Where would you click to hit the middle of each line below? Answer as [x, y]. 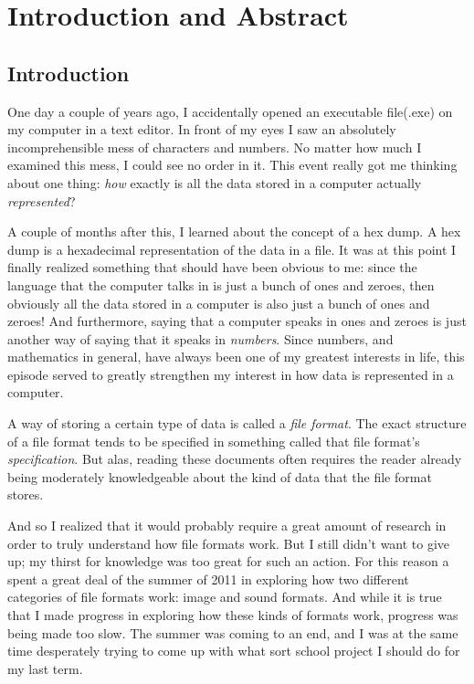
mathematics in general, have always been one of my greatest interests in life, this [236, 357]
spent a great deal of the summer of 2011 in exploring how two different [208, 579]
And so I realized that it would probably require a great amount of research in [227, 526]
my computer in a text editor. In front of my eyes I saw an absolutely [202, 129]
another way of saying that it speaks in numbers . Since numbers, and [200, 338]
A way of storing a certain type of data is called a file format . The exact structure [237, 423]
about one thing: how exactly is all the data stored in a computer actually [215, 182]
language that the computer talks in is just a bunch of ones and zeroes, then [221, 284]
